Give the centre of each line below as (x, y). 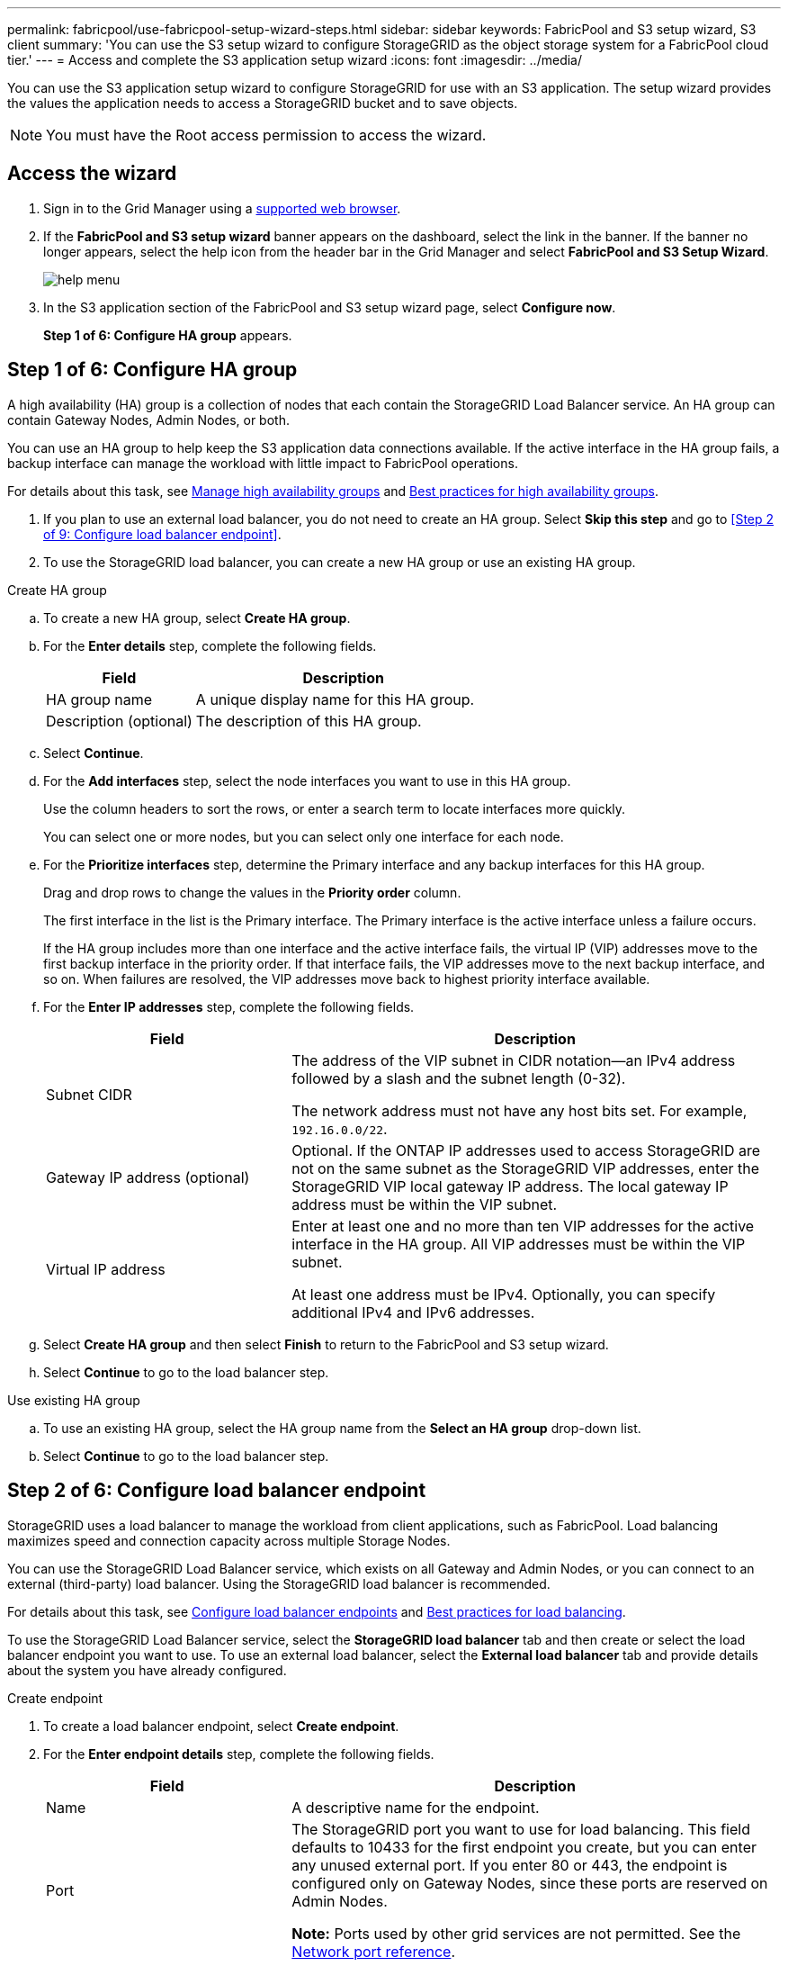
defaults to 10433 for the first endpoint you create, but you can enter (524, 1847)
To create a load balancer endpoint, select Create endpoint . (221, 1726)
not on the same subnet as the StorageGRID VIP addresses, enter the (526, 1168)
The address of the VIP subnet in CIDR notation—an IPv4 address (514, 1060)
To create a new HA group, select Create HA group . (197, 618)
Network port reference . (374, 1951)
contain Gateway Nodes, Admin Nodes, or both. (148, 419)
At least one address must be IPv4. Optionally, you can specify (504, 1294)
